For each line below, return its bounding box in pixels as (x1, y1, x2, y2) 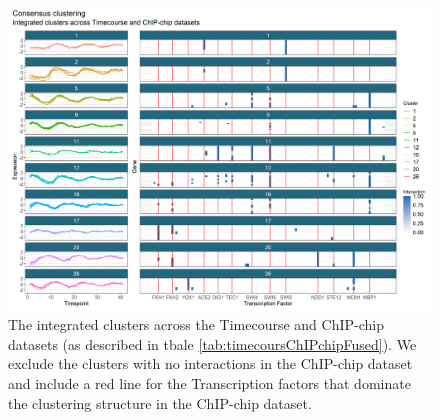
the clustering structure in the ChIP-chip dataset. (8, 392, 312, 413)
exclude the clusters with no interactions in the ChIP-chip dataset (8, 353, 413, 374)
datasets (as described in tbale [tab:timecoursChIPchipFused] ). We (8, 333, 417, 354)
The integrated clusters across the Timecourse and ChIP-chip (8, 314, 384, 335)
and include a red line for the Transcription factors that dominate (8, 373, 411, 394)
